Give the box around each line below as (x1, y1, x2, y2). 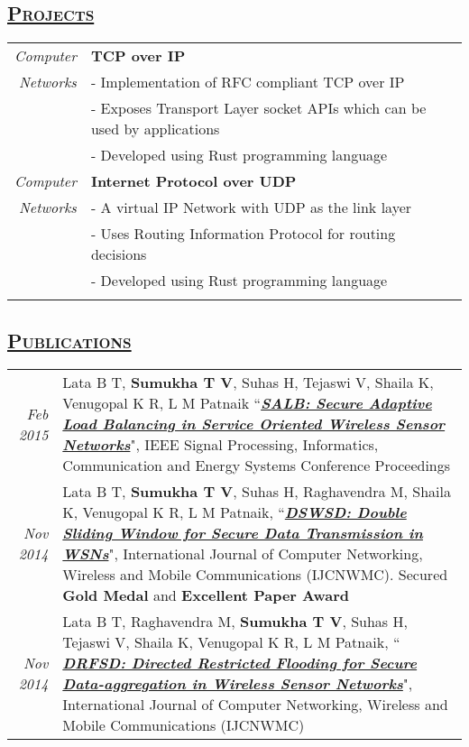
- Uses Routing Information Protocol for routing (90, 223, 396, 244)
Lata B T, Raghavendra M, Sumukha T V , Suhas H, (62, 611, 408, 632)
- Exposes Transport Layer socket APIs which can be (90, 97, 427, 119)
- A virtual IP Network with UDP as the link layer (90, 197, 412, 218)
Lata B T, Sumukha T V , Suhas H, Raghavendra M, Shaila (62, 481, 451, 503)
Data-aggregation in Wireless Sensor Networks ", (62, 673, 413, 695)
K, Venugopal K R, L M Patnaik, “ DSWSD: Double (62, 502, 407, 523)
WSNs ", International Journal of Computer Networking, (62, 543, 423, 565)
